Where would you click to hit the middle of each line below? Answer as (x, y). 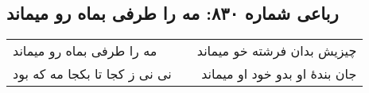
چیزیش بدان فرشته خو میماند (277, 51)
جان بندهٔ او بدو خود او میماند (279, 74)
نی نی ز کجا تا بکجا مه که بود (92, 74)
